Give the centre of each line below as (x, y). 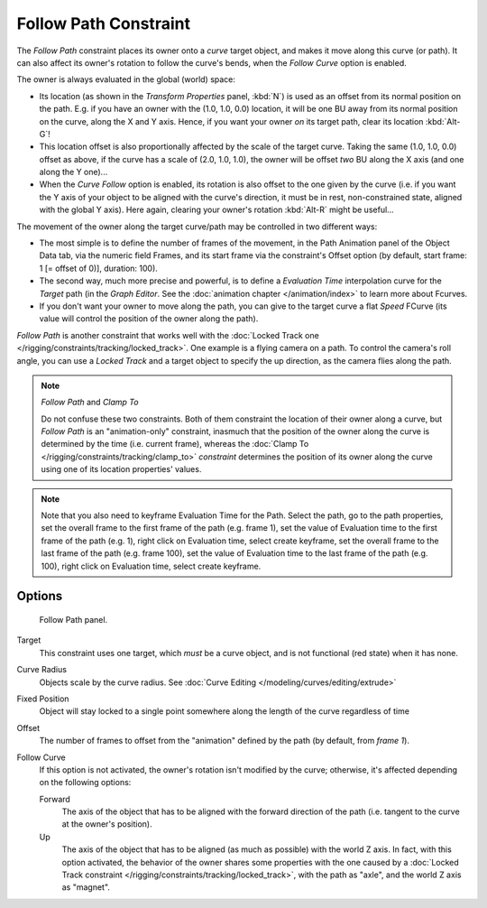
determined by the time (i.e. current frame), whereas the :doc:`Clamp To (175, 444)
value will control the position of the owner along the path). (149, 319)
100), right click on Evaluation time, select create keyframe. (151, 566)
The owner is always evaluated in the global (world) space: (126, 79)
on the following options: (85, 783)
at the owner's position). (107, 824)
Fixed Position (43, 699)
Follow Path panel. (74, 620)
